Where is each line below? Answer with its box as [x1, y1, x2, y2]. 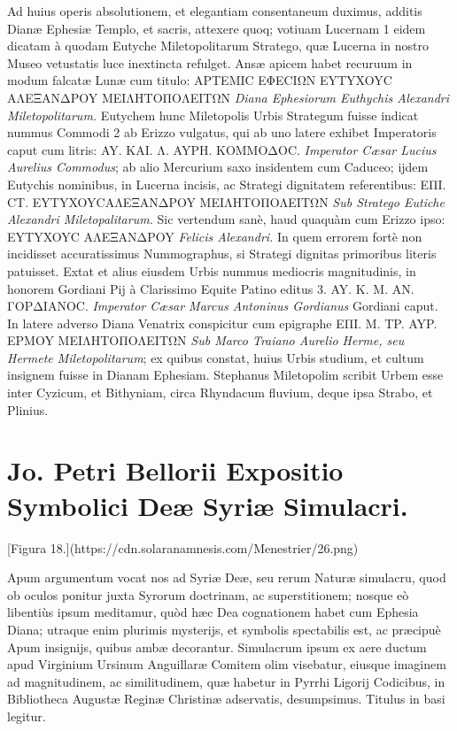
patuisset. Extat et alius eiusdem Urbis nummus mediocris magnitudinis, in [7, 261, 416, 280]
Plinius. [7, 400, 49, 419]
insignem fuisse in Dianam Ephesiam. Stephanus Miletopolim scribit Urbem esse [7, 365, 444, 384]
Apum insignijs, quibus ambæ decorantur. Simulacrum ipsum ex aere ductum [7, 637, 427, 656]
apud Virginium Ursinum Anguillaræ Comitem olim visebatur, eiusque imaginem [7, 655, 446, 673]
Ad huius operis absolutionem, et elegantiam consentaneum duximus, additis [7, 2, 422, 19]
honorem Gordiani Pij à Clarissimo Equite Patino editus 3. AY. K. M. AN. [7, 279, 414, 297]
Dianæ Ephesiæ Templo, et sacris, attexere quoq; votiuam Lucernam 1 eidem [7, 19, 426, 37]
